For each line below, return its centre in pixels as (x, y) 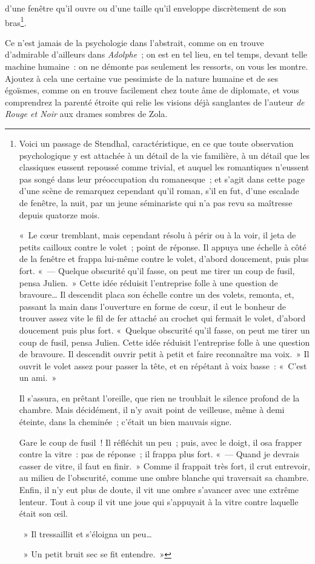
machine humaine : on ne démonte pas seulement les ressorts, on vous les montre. (157, 66)
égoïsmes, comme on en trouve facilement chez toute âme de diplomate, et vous (152, 90)
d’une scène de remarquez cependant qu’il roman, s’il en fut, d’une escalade (159, 191)
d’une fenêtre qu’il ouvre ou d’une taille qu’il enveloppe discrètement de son (146, 8)
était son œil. (43, 513)
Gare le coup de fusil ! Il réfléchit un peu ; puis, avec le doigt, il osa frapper (161, 442)
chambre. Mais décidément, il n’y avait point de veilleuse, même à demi (152, 410)
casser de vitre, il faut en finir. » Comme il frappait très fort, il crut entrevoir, (164, 465)
